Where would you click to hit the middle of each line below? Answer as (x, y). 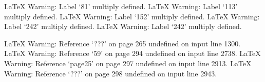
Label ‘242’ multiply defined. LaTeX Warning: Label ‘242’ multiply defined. (123, 26)
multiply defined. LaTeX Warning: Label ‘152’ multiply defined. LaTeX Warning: (132, 16)
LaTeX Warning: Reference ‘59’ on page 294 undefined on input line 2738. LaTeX (132, 53)
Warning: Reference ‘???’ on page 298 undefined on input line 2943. (111, 73)
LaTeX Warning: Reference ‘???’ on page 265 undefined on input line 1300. (122, 43)
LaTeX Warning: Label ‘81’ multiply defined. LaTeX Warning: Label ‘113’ (121, 6)
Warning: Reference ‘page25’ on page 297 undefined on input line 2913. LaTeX (128, 63)
